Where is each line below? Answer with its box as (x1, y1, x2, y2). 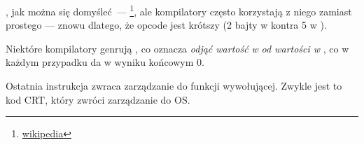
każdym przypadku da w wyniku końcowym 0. (6, 55, 204, 69)
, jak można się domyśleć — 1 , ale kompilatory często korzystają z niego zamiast (6, 2, 352, 18)
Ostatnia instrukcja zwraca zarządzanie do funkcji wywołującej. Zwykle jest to (6, 78, 342, 93)
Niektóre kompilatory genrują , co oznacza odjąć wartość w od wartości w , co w (6, 41, 349, 55)
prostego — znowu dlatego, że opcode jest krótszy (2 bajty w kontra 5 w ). (6, 18, 327, 32)
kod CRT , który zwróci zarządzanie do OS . (6, 92, 190, 106)
